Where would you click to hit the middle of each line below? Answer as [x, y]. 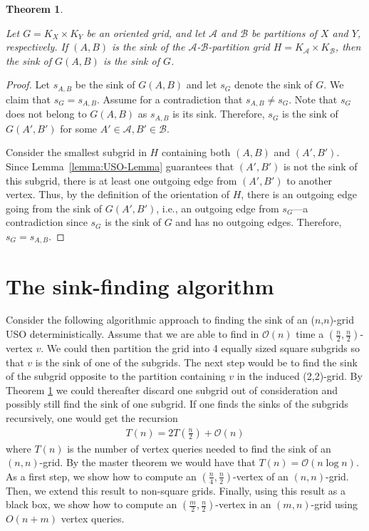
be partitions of [284, 32]
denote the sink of [273, 84]
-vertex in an [243, 504]
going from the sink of [54, 208]
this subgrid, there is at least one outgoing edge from [121, 180]
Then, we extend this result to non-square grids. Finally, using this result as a [176, 490]
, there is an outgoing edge [299, 194]
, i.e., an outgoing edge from [218, 208]
